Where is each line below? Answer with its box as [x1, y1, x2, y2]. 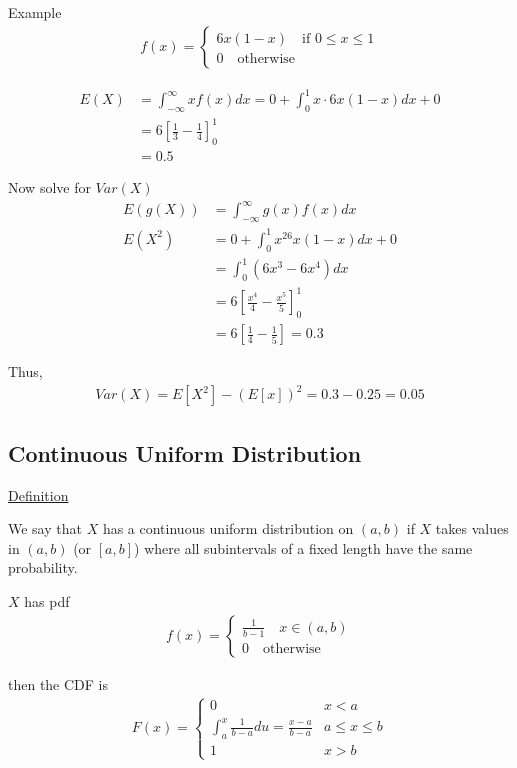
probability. [8, 557, 78, 578]
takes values [435, 518, 509, 539]
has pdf [24, 590, 70, 611]
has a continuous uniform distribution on [102, 518, 354, 539]
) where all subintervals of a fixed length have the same [134, 537, 473, 558]
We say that [8, 518, 82, 539]
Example [8, 2, 62, 22]
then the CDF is [8, 673, 109, 694]
